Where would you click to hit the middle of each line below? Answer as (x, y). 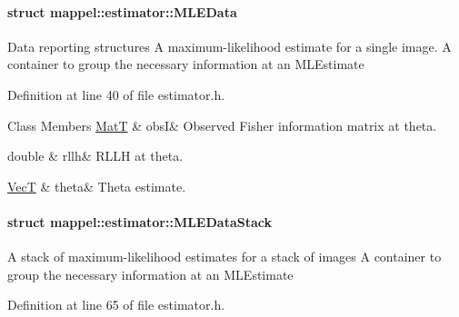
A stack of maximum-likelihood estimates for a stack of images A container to (225, 257)
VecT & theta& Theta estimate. (97, 186)
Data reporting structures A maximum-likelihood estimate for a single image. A (229, 46)
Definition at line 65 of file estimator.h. (116, 305)
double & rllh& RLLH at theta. (95, 156)
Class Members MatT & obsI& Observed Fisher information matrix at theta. (222, 125)
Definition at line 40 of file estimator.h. (116, 94)
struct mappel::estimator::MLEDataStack (140, 221)
